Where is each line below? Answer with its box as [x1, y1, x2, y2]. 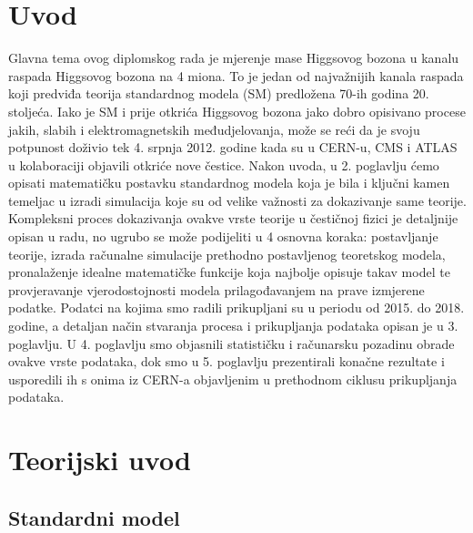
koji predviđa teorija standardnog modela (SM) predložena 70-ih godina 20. [8, 84, 429, 103]
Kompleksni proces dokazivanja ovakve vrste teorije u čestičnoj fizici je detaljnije [8, 209, 458, 228]
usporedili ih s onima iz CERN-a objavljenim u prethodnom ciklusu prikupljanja [8, 369, 458, 388]
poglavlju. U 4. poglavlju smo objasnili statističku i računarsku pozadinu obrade [8, 333, 455, 353]
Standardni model [8, 503, 180, 531]
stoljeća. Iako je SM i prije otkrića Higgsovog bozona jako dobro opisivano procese [8, 101, 466, 120]
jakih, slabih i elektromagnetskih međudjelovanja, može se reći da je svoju [8, 119, 420, 138]
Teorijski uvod [8, 441, 191, 478]
